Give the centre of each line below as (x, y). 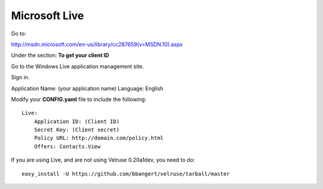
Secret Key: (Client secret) (77, 130)
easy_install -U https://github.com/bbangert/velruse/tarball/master (126, 174)
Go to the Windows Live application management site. (77, 66)
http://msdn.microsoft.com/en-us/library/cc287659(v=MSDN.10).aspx (97, 44)
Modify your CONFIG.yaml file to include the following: (79, 99)
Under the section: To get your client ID (60, 55)
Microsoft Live (48, 16)
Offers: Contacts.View (67, 146)
